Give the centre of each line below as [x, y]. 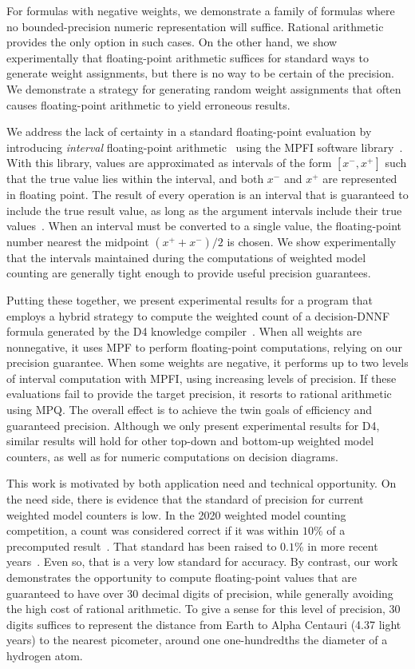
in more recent [343, 546]
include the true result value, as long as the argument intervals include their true [204, 210]
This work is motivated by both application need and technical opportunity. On [202, 483]
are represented [360, 179]
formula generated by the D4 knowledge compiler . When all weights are [184, 331]
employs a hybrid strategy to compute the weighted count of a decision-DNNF [198, 315]
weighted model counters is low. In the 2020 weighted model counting [176, 514]
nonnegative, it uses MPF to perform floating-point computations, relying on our [204, 346]
